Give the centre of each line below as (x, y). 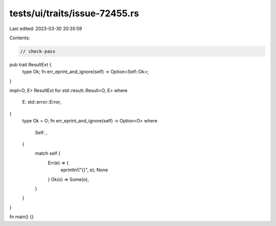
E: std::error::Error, (42, 102)
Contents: (20, 38)
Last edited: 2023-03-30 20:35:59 (46, 29)
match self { (48, 154)
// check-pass (38, 51)
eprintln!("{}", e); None (84, 170)
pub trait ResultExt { (30, 64)
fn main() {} (22, 217)
